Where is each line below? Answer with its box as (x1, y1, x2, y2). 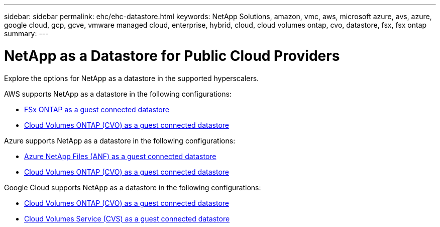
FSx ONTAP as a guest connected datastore (24, 105, 169, 114)
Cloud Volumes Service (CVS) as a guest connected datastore (24, 214, 230, 223)
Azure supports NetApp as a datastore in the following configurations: (4, 136, 236, 145)
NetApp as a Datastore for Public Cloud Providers (4, 47, 340, 64)
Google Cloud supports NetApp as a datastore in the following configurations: (4, 183, 261, 192)
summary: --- (4, 29, 49, 38)
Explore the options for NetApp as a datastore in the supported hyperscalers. (4, 73, 259, 83)
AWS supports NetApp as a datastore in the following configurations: (4, 89, 232, 98)
